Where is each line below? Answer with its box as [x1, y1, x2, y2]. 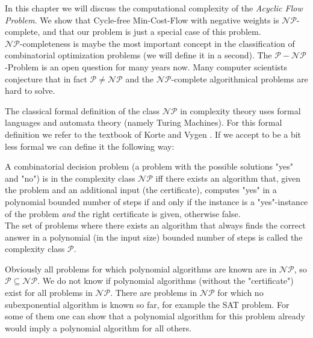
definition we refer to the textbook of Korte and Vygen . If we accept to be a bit [5, 128, 302, 140]
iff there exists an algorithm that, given [155, 171, 301, 184]
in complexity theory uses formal [180, 104, 301, 117]
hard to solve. [5, 84, 55, 97]
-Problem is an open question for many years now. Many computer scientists [5, 60, 288, 73]
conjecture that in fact [5, 72, 87, 85]
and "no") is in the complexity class [5, 171, 135, 184]
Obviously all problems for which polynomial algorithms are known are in [5, 262, 277, 275]
